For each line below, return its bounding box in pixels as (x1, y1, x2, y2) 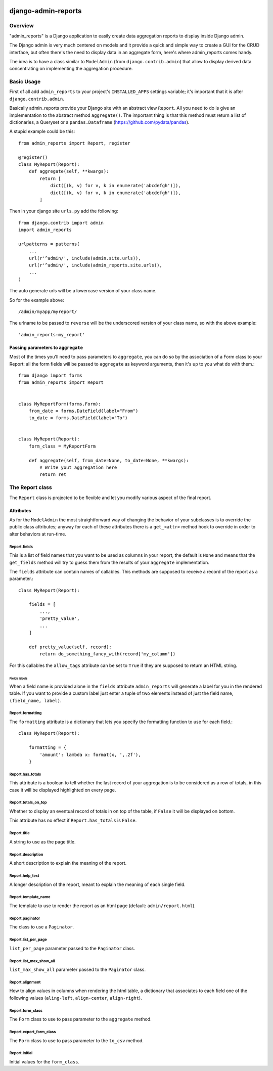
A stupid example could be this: (9, 128, 75, 135)
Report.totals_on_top (9, 800, 47, 805)
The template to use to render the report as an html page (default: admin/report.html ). (9, 903, 196, 909)
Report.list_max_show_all (9, 958, 55, 963)
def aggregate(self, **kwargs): (28, 168, 109, 174)
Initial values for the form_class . (9, 1058, 80, 1064)
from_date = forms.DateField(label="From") (28, 408, 139, 414)
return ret (39, 472, 67, 477)
